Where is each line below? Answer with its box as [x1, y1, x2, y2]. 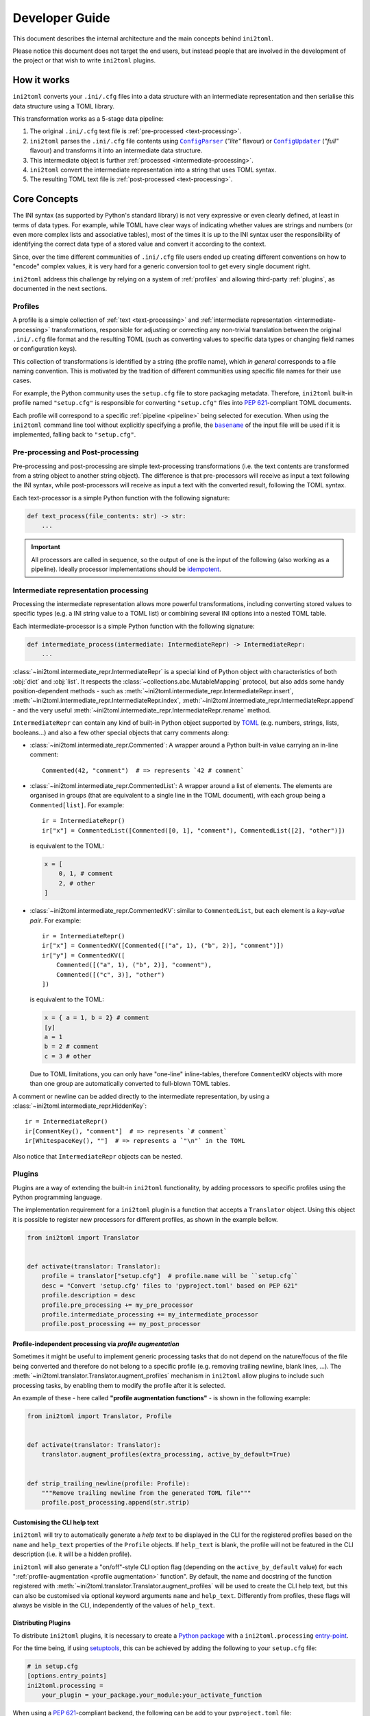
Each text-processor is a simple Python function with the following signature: [12, 494, 230, 502]
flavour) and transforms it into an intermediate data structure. [29, 146, 203, 154]
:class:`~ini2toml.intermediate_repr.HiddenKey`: [12, 1102, 147, 1110]
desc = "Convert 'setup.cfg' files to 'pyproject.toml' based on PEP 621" [41, 1282, 298, 1290]
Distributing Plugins [12, 1619, 71, 1627]
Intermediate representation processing [12, 585, 149, 595]
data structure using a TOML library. [12, 102, 115, 110]
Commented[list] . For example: [29, 800, 125, 809]
